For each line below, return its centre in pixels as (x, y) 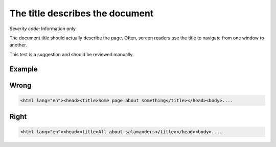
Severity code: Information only (43, 29)
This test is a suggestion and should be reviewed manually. (72, 54)
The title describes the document (82, 13)
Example (24, 69)
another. (18, 45)
